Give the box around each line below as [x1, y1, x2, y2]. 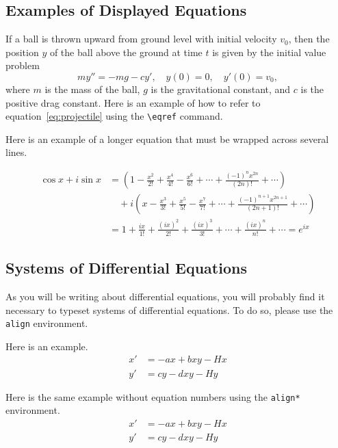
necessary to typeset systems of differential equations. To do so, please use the [5, 302, 333, 317]
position [5, 44, 39, 59]
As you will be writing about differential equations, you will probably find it [5, 289, 325, 304]
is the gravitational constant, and [151, 81, 291, 96]
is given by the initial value [212, 44, 326, 59]
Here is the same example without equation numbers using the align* [5, 389, 300, 404]
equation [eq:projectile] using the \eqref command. [5, 109, 223, 123]
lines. [5, 145, 27, 159]
